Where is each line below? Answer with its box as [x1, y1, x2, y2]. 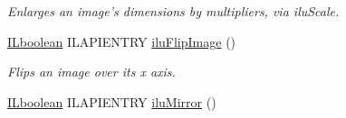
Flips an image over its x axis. [7, 62, 176, 81]
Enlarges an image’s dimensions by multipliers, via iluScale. [7, 2, 340, 20]
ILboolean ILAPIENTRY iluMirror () [7, 92, 216, 111]
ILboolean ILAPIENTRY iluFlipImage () [7, 32, 236, 50]
